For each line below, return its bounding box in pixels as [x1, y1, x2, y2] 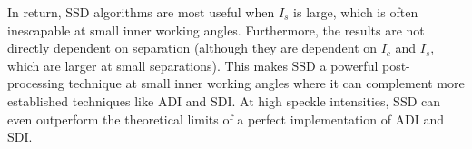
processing [7, 74, 64, 93]
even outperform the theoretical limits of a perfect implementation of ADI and [7, 109, 445, 128]
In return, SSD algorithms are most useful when [7, 3, 275, 21]
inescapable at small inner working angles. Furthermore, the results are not [7, 20, 425, 39]
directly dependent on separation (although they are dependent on [7, 38, 378, 57]
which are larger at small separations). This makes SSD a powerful [7, 55, 379, 74]
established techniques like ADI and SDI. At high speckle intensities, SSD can [7, 91, 441, 110]
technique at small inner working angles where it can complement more [68, 74, 465, 93]
